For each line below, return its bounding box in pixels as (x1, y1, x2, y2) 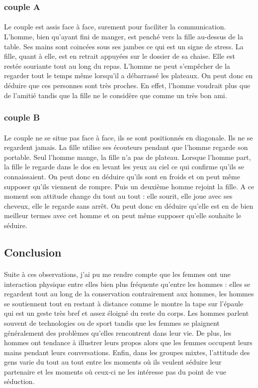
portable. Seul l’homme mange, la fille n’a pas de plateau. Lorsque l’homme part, (4, 151, 251, 162)
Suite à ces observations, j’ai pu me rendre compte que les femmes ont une (4, 268, 231, 279)
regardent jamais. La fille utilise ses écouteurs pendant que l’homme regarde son (4, 142, 248, 152)
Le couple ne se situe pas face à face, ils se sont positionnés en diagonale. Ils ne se (4, 132, 253, 142)
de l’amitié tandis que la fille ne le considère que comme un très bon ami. (4, 90, 227, 100)
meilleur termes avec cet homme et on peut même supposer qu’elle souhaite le (4, 210, 242, 221)
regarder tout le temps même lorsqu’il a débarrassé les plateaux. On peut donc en (4, 70, 253, 81)
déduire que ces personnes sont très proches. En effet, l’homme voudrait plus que (4, 80, 251, 90)
